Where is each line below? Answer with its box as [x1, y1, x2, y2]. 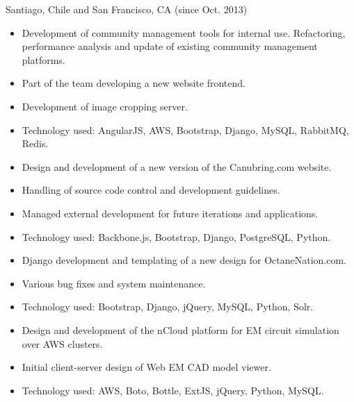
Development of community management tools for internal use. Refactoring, [22, 25, 346, 40]
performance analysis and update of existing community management [22, 39, 318, 53]
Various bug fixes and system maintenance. [22, 276, 206, 290]
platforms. [22, 52, 65, 67]
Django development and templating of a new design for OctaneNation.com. [22, 253, 347, 267]
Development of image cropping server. [22, 99, 188, 113]
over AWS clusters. [22, 336, 103, 351]
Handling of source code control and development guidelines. [22, 183, 280, 197]
